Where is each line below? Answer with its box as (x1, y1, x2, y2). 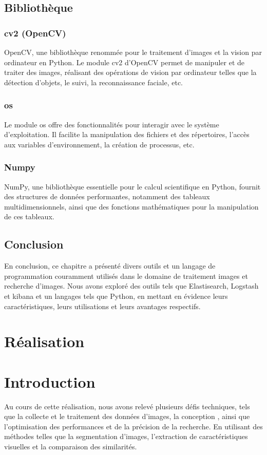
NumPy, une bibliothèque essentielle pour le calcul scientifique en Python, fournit (4, 181, 261, 192)
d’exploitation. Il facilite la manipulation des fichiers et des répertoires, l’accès (4, 129, 250, 140)
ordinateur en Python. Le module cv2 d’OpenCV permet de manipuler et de (4, 56, 245, 67)
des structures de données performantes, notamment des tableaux (4, 191, 210, 202)
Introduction (4, 371, 96, 392)
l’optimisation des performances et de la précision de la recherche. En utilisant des (4, 421, 263, 431)
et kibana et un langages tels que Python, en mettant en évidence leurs (4, 290, 228, 301)
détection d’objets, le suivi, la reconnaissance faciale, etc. (4, 77, 183, 87)
